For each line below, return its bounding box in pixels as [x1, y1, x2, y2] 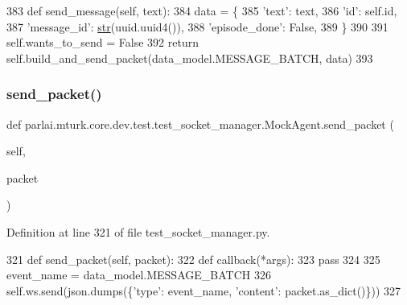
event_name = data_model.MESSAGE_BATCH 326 [6, 266, 271, 283]
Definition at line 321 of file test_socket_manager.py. [6, 223, 270, 240]
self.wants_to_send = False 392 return [6, 34, 199, 51]
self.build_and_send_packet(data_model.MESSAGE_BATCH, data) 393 [6, 49, 373, 66]
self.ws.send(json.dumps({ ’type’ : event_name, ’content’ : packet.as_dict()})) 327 [6, 282, 401, 299]
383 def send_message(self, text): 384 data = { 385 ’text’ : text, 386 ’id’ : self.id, [6, 2, 397, 19]
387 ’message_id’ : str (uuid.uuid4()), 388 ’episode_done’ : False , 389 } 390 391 [6, 18, 388, 35]
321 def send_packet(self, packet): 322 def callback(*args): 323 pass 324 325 [6, 250, 380, 267]
